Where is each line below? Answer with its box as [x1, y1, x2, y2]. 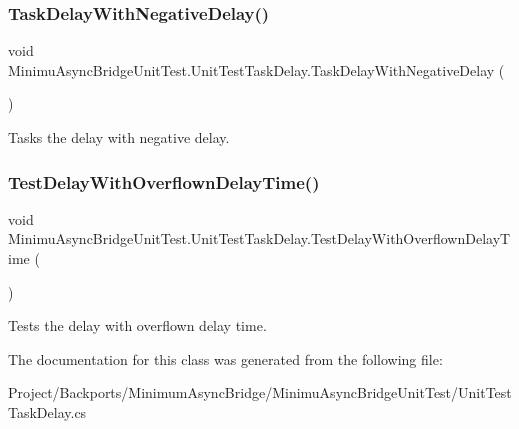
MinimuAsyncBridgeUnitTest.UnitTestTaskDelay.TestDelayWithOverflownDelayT [8, 228, 511, 249]
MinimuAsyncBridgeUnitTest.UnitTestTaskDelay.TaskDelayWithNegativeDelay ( [8, 59, 505, 80]
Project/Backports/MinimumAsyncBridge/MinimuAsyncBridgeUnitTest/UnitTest [8, 382, 512, 403]
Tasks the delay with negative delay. [8, 127, 230, 147]
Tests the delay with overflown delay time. [8, 315, 267, 336]
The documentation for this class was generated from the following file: [8, 348, 443, 369]
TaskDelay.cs [8, 401, 87, 422]
